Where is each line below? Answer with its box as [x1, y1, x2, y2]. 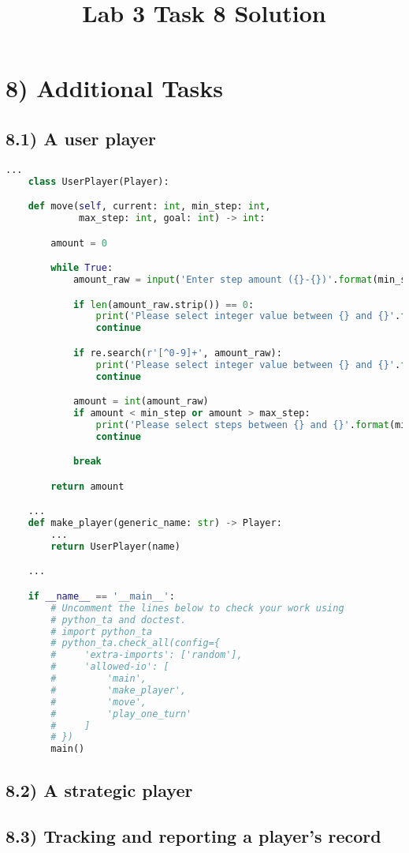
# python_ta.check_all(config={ [50, 637, 221, 649]
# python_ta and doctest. [50, 614, 187, 626]
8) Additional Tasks [6, 72, 224, 104]
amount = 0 [50, 237, 107, 249]
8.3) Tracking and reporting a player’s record [6, 824, 381, 848]
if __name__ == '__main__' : [28, 590, 175, 602]
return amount [50, 480, 125, 492]
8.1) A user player [6, 126, 156, 150]
